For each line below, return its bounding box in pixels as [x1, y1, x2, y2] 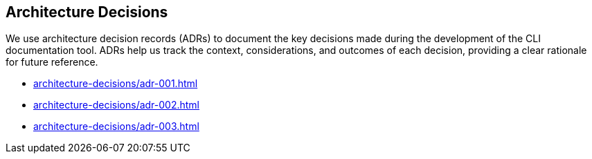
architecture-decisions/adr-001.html [33, 77, 198, 90]
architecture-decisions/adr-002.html [33, 99, 200, 111]
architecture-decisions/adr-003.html [33, 120, 199, 133]
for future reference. [6, 56, 98, 68]
